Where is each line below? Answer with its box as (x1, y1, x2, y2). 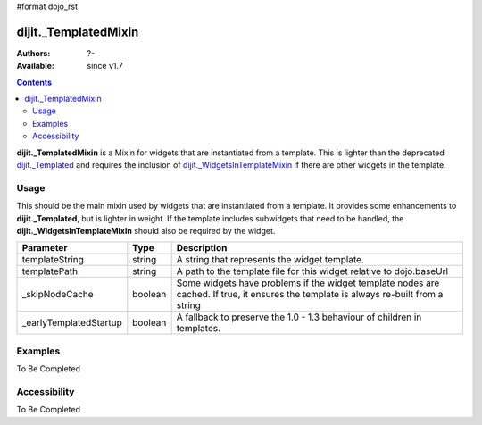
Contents (16, 77, 53, 87)
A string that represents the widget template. (176, 254, 365, 266)
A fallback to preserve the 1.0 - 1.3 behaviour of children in (176, 311, 422, 323)
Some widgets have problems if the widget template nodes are (176, 277, 440, 289)
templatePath (21, 265, 79, 278)
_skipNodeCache (21, 288, 94, 301)
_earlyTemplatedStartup (21, 317, 122, 329)
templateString (21, 254, 85, 266)
